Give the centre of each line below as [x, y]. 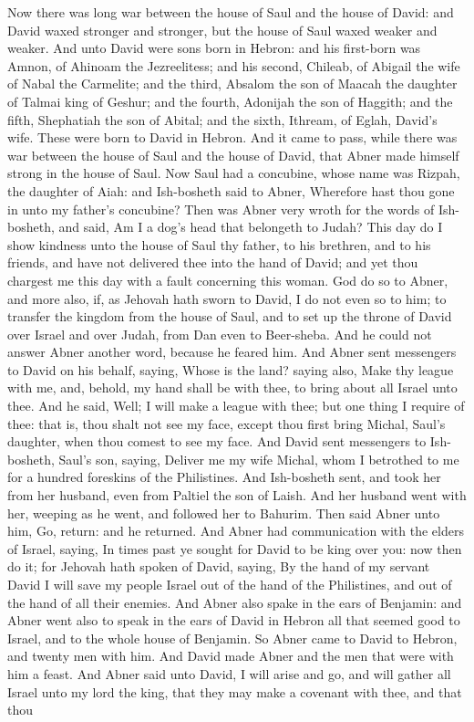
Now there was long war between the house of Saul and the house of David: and [231, 12]
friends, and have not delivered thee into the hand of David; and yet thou [213, 262]
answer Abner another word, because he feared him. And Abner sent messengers [232, 352]
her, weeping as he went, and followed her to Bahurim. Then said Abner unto [224, 513]
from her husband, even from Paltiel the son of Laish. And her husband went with [237, 495]
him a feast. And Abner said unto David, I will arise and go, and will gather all [229, 673]
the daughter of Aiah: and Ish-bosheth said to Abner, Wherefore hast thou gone [231, 190]
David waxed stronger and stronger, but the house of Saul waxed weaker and [222, 30]
